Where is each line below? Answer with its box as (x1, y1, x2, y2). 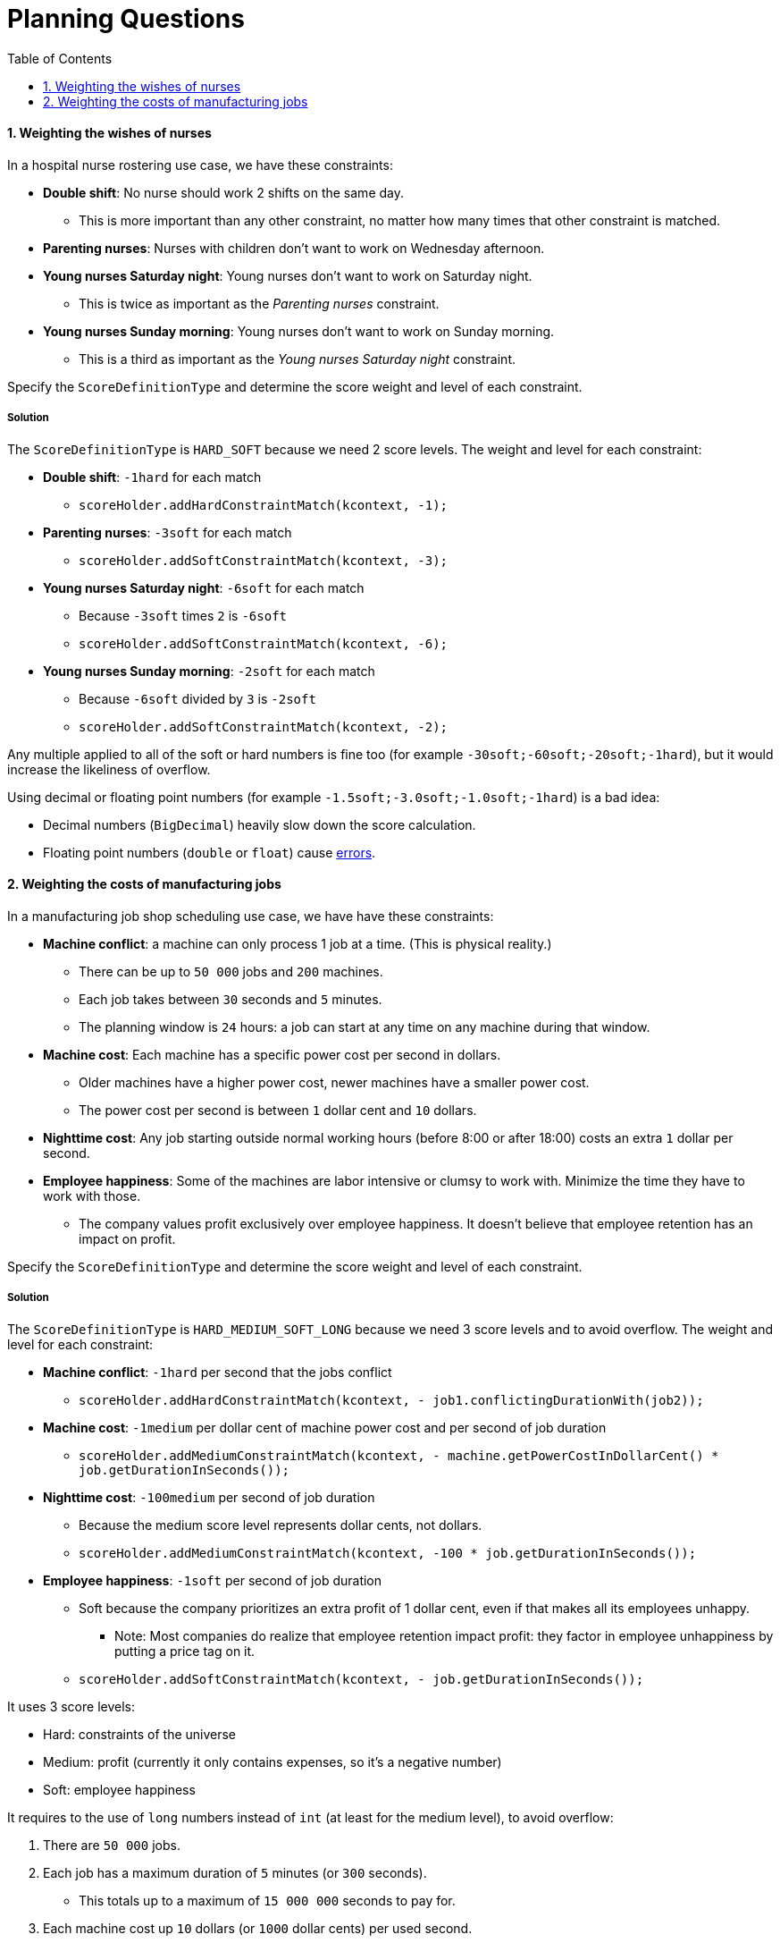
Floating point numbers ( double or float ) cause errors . (43, 844, 376, 860)
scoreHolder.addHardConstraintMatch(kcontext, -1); (79, 497, 449, 512)
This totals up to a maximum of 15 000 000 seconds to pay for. (79, 1892, 456, 1908)
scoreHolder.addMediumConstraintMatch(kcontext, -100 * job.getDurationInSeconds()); (79, 1545, 697, 1560)
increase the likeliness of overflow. (7, 761, 211, 777)
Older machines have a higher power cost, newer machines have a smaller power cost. (79, 1074, 590, 1090)
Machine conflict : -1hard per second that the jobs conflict (43, 1364, 392, 1380)
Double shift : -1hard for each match (43, 469, 262, 485)
